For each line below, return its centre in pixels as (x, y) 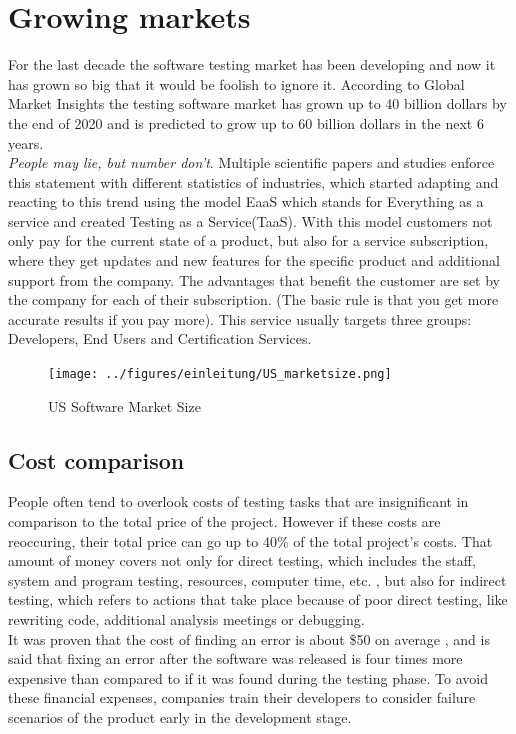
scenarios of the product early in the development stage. (180, 717)
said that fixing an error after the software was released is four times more (235, 658)
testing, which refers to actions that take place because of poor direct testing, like (258, 599)
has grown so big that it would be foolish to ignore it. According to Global (236, 83)
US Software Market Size (124, 405)
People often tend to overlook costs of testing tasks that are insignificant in (238, 501)
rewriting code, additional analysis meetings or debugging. (186, 619)
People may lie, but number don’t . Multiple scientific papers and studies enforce (251, 162)
